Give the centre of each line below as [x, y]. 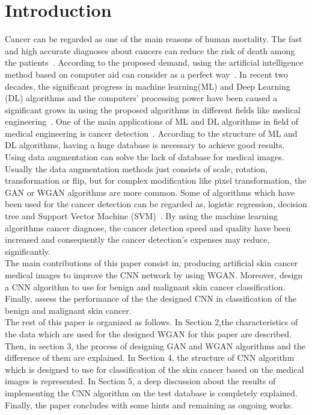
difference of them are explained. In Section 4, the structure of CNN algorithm [150, 357]
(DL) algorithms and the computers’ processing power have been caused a [141, 98]
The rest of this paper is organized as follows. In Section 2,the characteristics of [151, 322]
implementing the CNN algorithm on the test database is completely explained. [151, 392]
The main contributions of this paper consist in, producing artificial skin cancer [151, 263]
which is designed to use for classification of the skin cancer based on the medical [154, 369]
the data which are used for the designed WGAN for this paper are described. [148, 333]
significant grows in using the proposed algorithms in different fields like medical [153, 109]
